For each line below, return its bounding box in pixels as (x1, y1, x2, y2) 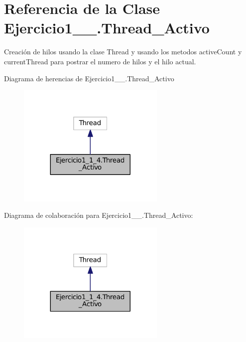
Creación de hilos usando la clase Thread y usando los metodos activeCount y (4, 46, 242, 57)
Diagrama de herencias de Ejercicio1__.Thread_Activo (4, 73, 174, 83)
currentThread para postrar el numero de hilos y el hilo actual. (4, 56, 196, 66)
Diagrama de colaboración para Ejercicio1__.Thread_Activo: (4, 210, 193, 220)
